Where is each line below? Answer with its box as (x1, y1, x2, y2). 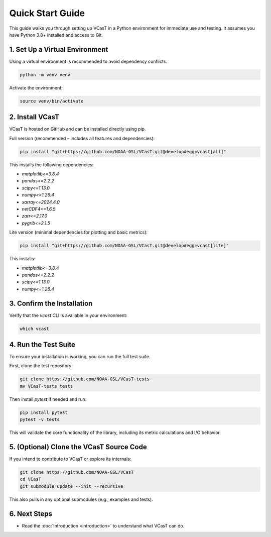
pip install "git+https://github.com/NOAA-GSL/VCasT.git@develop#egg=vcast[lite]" (20, 243, 229, 249)
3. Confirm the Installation (9, 299, 93, 307)
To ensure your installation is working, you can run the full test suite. (9, 354, 151, 360)
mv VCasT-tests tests (20, 383, 73, 389)
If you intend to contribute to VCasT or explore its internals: (9, 456, 131, 462)
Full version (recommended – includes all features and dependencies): (9, 135, 155, 141)
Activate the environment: (9, 84, 63, 90)
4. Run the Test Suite (9, 341, 75, 349)
